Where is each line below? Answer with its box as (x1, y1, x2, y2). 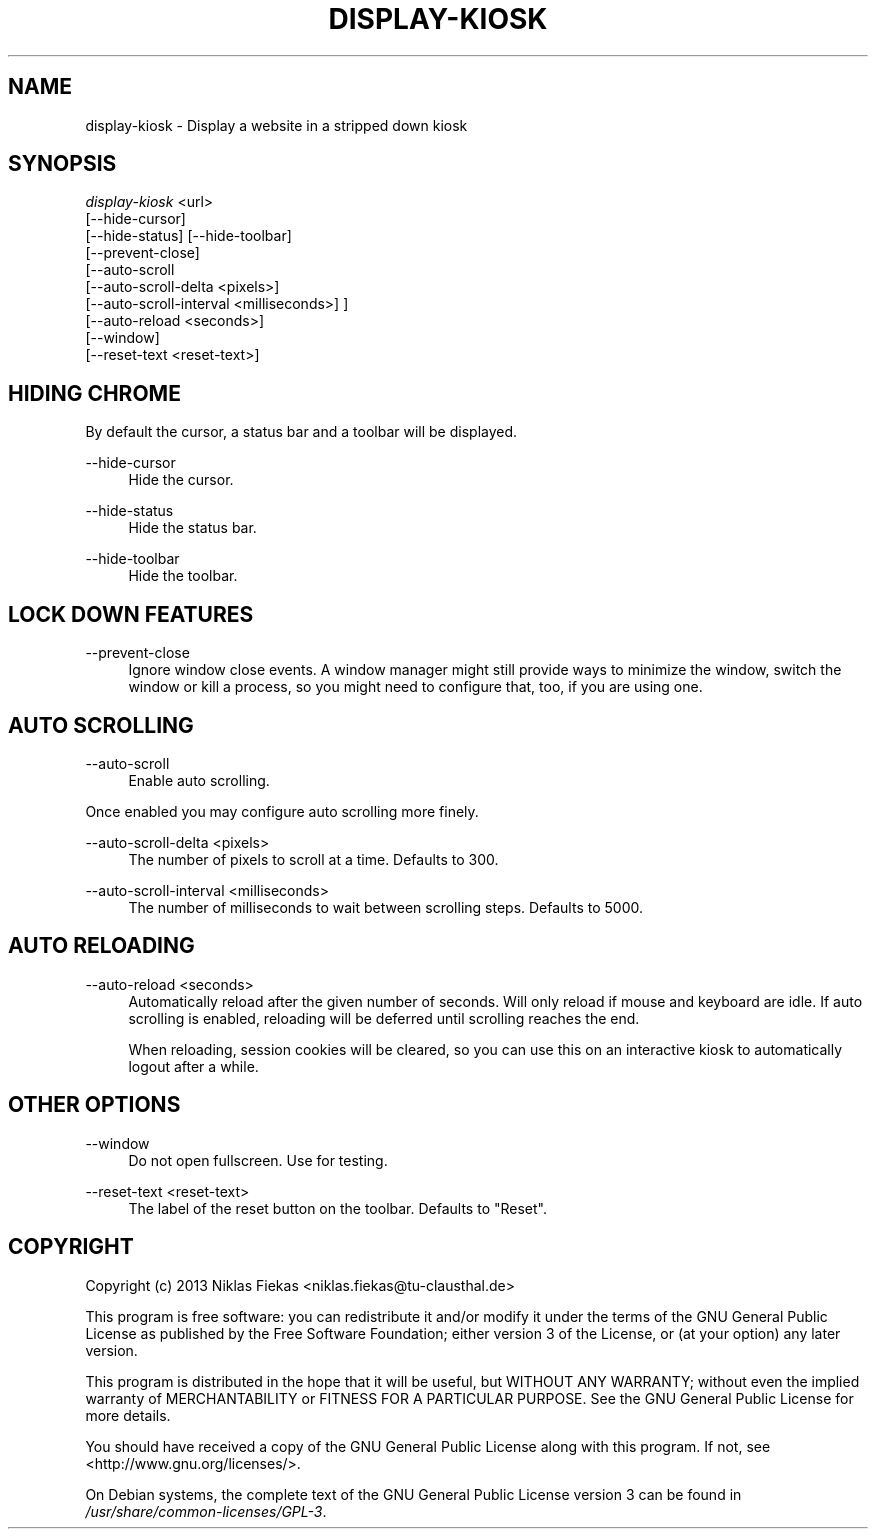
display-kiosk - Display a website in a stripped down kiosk (85, 116, 468, 134)
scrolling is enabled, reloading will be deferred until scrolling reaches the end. (128, 1009, 640, 1027)
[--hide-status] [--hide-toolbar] (85, 227, 292, 245)
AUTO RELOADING (8, 933, 195, 959)
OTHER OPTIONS (8, 1092, 181, 1118)
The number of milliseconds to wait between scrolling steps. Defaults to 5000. (128, 898, 643, 916)
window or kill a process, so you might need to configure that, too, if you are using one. (128, 678, 703, 696)
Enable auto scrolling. (128, 771, 270, 789)
